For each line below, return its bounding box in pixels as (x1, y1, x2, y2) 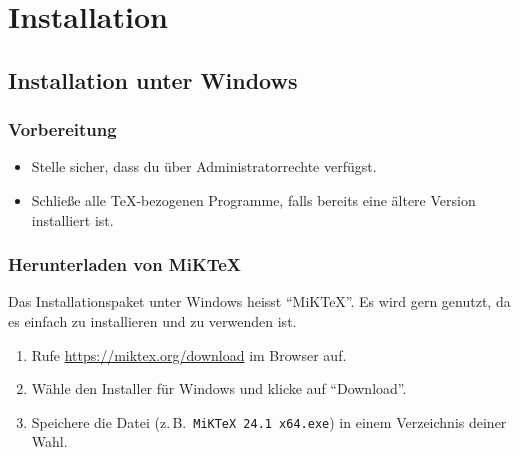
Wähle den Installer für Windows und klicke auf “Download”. (31, 378, 407, 399)
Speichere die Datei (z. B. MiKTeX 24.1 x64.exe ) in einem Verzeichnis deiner (31, 411, 507, 432)
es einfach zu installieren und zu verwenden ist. (8, 310, 297, 331)
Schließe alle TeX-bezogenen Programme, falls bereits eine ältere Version (31, 189, 476, 210)
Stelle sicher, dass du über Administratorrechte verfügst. (31, 156, 377, 177)
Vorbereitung (8, 117, 117, 142)
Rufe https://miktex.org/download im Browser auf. (31, 344, 347, 365)
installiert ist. (31, 209, 114, 230)
